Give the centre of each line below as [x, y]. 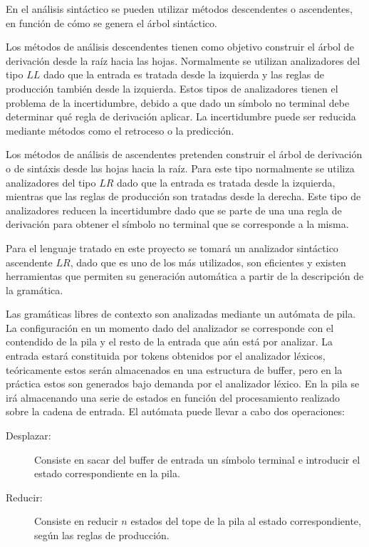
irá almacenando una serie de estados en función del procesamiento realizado [173, 397]
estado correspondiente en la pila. [107, 473]
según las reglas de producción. [102, 535]
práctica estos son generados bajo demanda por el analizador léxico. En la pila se [183, 384]
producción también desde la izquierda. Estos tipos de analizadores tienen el [172, 88]
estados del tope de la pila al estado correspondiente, [246, 521]
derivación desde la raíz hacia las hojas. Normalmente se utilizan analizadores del [183, 60]
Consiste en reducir [76, 521]
